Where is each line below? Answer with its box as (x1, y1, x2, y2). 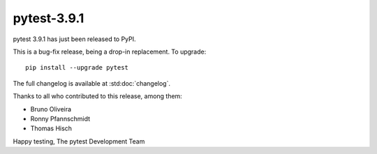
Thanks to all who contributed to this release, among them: (13, 92, 183, 100)
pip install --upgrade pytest (25, 63, 129, 72)
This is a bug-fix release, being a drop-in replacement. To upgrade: (13, 47, 207, 56)
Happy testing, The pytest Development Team (13, 137, 145, 146)
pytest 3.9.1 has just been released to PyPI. (13, 35, 136, 43)
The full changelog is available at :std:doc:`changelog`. (13, 79, 171, 87)
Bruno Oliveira (30, 105, 72, 113)
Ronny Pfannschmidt (30, 114, 91, 123)
